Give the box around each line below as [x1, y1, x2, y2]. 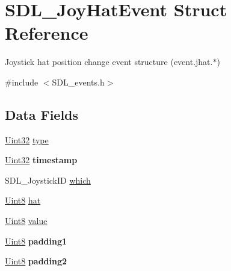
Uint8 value [5, 214, 48, 227]
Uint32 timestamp [5, 154, 78, 166]
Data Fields [5, 105, 79, 123]
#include [5, 75, 38, 88]
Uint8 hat [5, 194, 41, 207]
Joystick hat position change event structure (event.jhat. [5, 55, 213, 68]
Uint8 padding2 [5, 255, 67, 267]
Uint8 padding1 [5, 234, 67, 247]
